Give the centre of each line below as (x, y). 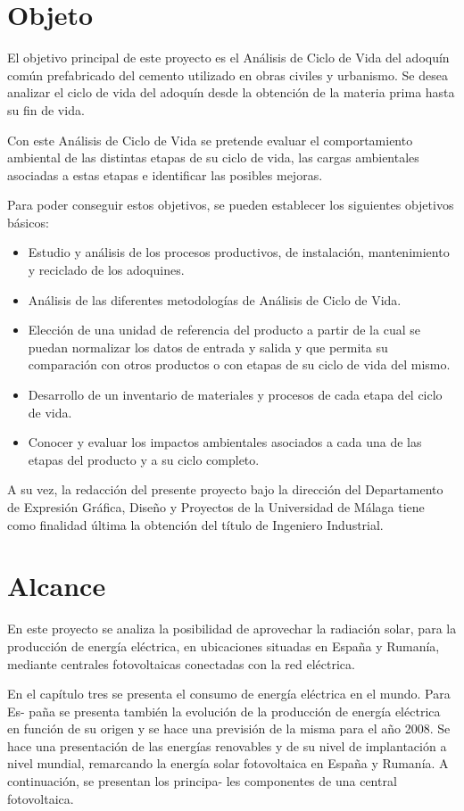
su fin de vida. (46, 109)
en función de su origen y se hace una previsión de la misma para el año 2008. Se (229, 728)
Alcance (57, 586)
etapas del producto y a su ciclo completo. (144, 459)
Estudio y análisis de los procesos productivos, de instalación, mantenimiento (239, 252)
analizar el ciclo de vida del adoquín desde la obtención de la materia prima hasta (231, 92)
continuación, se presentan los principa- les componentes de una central (202, 781)
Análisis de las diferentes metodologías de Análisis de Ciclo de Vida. (215, 299)
